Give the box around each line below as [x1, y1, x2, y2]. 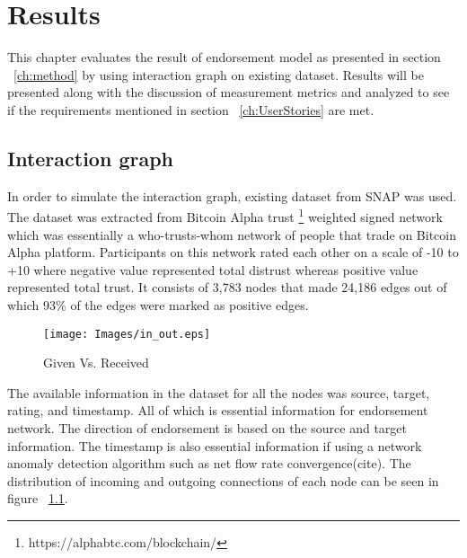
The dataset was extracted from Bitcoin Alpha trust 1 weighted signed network [7, 205, 443, 226]
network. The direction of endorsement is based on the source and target [7, 418, 407, 437]
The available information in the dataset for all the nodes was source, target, [7, 383, 430, 402]
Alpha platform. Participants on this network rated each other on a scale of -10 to [7, 243, 459, 261]
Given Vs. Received [43, 353, 149, 372]
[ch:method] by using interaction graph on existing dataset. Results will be [13, 65, 424, 84]
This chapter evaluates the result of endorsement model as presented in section [7, 48, 441, 66]
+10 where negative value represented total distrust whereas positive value [7, 260, 419, 279]
